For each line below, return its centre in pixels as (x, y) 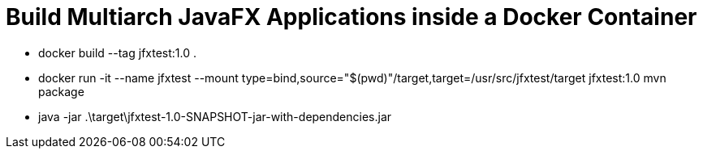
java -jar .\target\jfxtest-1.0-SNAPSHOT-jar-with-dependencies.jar (215, 116)
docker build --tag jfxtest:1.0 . (118, 52)
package (61, 91)
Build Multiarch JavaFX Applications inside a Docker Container (351, 17)
